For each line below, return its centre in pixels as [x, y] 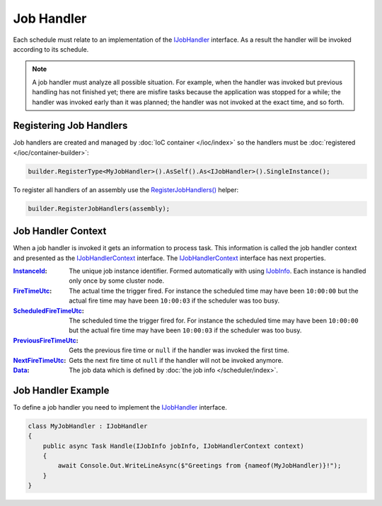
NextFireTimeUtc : [40, 360]
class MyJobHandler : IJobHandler [88, 426]
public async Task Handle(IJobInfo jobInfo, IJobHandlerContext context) [173, 446]
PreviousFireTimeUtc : [46, 340]
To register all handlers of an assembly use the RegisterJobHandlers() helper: [126, 190]
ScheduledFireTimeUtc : [48, 310]
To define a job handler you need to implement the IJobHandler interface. [120, 407]
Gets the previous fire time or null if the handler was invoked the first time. [179, 350]
